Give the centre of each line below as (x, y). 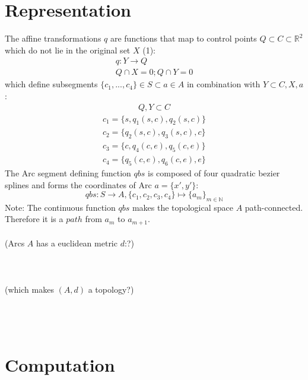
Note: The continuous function (60, 207)
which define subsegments (51, 84)
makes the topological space (182, 207)
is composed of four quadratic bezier (214, 172)
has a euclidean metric (77, 243)
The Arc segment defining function (68, 172)
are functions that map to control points (183, 38)
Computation (60, 365)
